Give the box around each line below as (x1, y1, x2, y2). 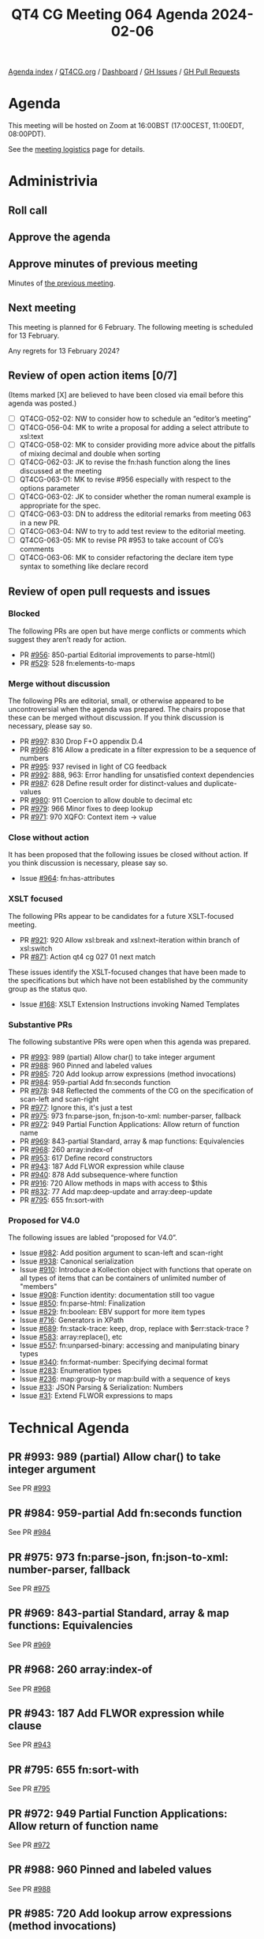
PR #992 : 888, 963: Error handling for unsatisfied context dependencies (19, 770, 255, 780)
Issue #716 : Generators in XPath (19, 1315, 125, 1325)
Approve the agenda (8, 231, 111, 244)
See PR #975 (8, 1583, 50, 1593)
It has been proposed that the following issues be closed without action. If (8, 850, 248, 860)
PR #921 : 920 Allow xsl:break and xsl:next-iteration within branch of (19, 935, 240, 944)
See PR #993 (8, 1484, 51, 1493)
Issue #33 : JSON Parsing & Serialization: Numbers (19, 1382, 184, 1393)
